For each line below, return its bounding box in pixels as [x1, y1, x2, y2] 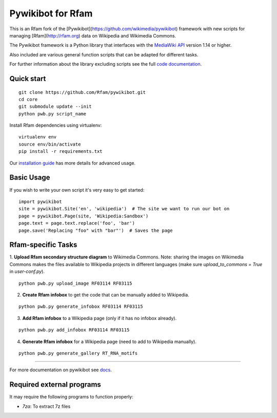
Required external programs [9, 380, 101, 389]
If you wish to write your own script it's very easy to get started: [9, 187, 145, 193]
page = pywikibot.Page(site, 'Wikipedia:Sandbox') [18, 213, 149, 219]
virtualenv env [18, 134, 57, 140]
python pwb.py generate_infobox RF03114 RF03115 [18, 304, 143, 310]
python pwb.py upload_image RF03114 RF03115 [18, 280, 133, 286]
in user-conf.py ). [9, 268, 45, 274]
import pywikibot [18, 198, 62, 205]
